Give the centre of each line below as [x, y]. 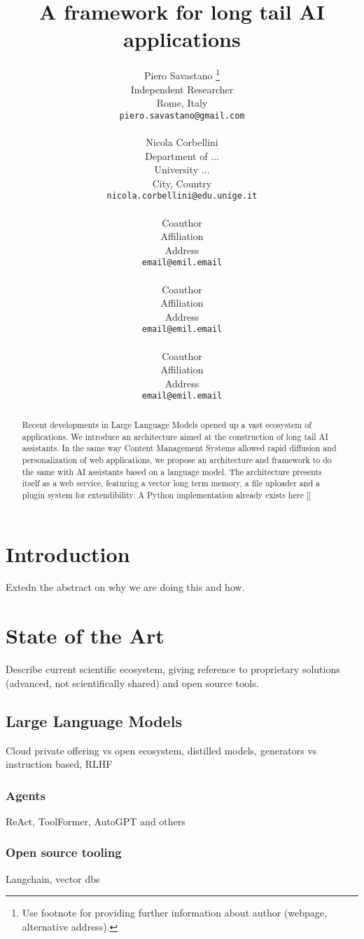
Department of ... [182, 155]
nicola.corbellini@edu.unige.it [182, 196]
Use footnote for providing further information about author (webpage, [174, 913]
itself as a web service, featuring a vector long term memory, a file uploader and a [171, 483]
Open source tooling [64, 852]
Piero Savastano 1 [182, 74]
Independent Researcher [182, 89]
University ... [182, 169]
